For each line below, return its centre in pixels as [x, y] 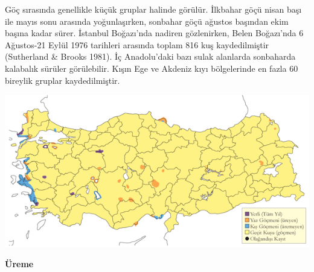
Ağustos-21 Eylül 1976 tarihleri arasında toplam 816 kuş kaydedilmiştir [137, 44]
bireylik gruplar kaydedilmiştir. [62, 80]
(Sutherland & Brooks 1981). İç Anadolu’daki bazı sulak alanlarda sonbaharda [150, 56]
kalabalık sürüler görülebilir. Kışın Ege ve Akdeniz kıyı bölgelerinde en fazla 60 [152, 68]
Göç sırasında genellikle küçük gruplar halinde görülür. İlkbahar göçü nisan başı [153, 9]
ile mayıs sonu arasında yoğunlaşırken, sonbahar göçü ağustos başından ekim [147, 21]
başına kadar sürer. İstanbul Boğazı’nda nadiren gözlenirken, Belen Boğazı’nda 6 [154, 33]
